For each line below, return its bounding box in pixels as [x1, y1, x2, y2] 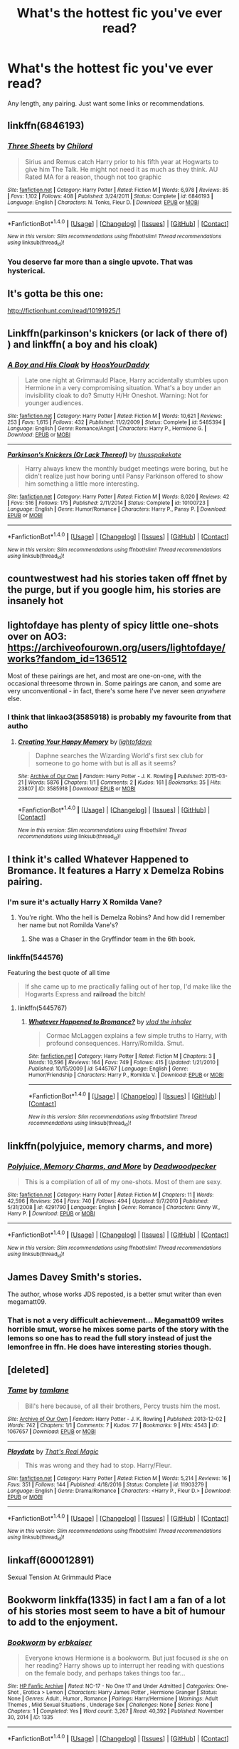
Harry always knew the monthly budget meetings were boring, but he [24, 464, 229, 473]
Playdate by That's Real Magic [7, 1447, 99, 1456]
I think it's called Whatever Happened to [7, 853, 189, 865]
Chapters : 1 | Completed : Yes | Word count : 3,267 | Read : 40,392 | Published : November [7, 1708, 224, 1715]
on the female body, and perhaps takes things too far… [24, 1669, 186, 1678]
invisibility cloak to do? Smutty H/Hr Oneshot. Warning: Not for [24, 391, 208, 400]
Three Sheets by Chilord [7, 141, 93, 151]
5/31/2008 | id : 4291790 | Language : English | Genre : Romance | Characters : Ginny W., [7, 1204, 221, 1211]
